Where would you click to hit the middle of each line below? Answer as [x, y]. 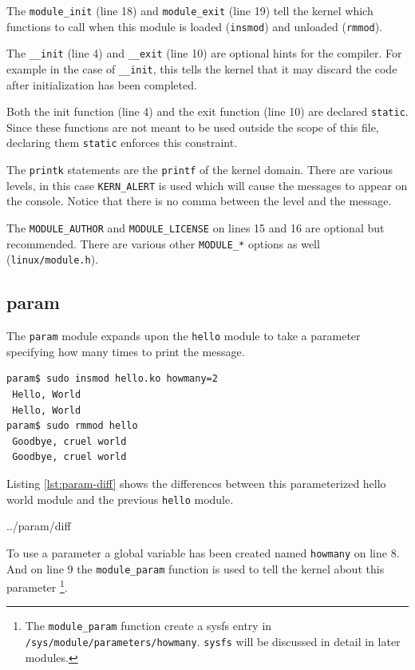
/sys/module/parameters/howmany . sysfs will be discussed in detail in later [213, 642]
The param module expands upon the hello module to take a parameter [184, 336]
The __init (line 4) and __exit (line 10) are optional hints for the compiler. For [204, 53]
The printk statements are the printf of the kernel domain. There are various [200, 170]
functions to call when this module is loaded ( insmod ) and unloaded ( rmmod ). [195, 26]
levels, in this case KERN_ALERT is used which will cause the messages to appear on [207, 185]
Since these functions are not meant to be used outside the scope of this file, [193, 127]
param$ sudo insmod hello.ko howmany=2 [112, 379]
